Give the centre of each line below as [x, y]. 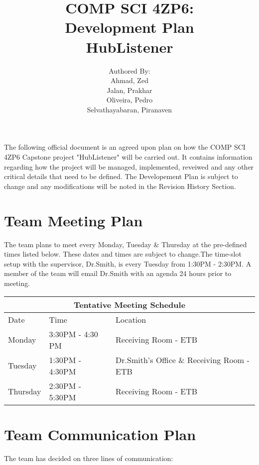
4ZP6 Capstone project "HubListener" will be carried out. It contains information [128, 157]
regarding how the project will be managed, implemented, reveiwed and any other [129, 166]
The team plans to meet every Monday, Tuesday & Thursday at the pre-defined [126, 244]
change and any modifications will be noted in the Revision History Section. [120, 186]
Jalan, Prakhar [129, 90]
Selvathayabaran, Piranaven [129, 109]
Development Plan [129, 27]
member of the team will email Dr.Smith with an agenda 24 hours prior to [118, 273]
